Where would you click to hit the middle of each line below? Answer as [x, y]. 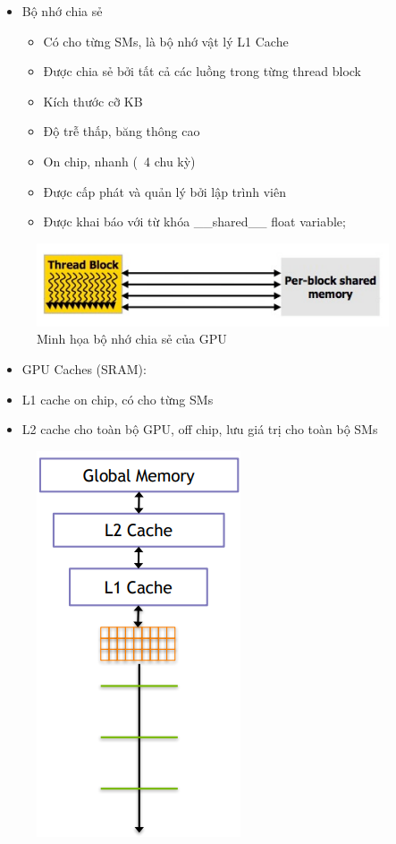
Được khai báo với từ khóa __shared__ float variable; [194, 222]
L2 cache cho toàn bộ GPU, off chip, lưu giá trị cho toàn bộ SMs [200, 429]
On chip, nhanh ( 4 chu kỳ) [119, 161]
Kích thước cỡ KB [93, 101]
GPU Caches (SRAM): [84, 368]
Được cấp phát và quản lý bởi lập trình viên [164, 191]
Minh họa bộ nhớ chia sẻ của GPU [132, 339]
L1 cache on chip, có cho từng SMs [118, 399]
